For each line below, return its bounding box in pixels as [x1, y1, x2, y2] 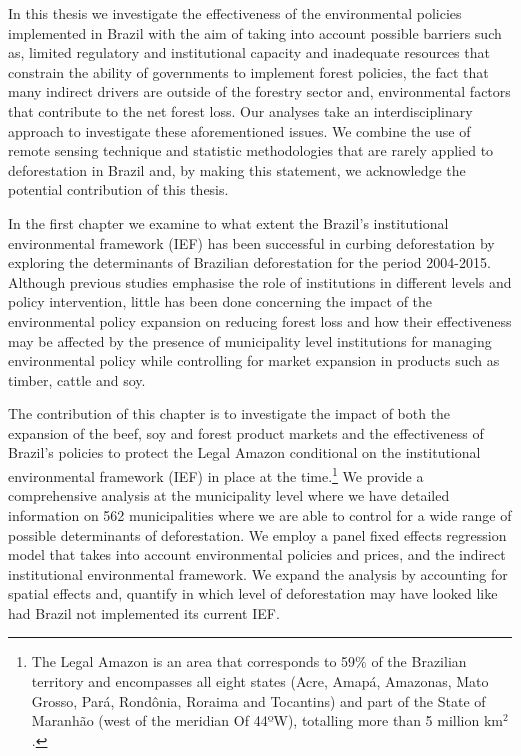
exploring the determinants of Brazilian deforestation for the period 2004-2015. [8, 252, 491, 273]
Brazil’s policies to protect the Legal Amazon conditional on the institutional [8, 442, 481, 463]
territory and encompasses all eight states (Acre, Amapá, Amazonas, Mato [31, 671, 489, 692]
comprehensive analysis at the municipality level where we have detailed [8, 485, 450, 506]
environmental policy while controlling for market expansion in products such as [8, 350, 500, 371]
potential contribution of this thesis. [8, 179, 229, 200]
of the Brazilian [371, 651, 467, 672]
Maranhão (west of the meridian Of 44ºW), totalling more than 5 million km [31, 710, 503, 731]
